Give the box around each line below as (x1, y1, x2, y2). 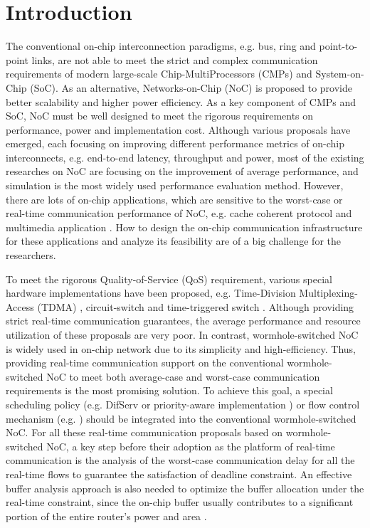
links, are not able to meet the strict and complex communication (31, 52, 318, 67)
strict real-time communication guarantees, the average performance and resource (6, 313, 361, 328)
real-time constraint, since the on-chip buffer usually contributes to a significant (6, 495, 354, 509)
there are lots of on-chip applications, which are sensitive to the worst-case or (6, 191, 343, 206)
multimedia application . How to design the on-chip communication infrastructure (6, 219, 363, 234)
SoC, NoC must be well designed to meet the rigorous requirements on (6, 108, 314, 123)
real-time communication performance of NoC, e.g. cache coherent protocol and (6, 206, 352, 221)
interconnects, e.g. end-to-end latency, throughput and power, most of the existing (6, 149, 364, 164)
